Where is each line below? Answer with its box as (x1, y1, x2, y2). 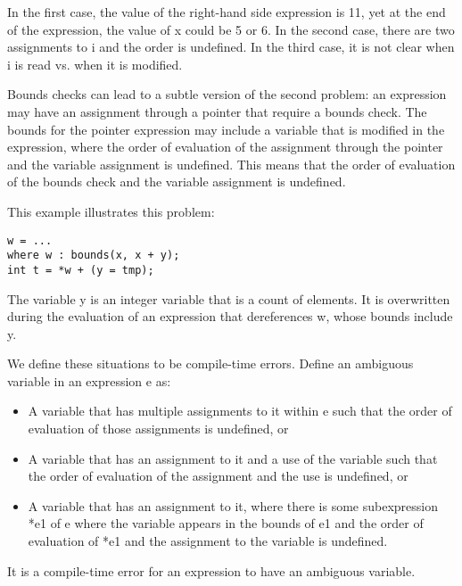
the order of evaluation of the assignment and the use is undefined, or (28, 466, 408, 485)
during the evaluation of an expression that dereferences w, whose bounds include (7, 307, 453, 326)
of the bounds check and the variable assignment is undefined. (7, 172, 346, 191)
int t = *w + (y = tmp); (7, 263, 154, 276)
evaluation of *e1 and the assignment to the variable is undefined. (28, 532, 388, 550)
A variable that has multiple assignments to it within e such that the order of (28, 401, 452, 420)
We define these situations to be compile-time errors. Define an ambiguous (7, 354, 414, 373)
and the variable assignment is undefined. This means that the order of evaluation (7, 154, 456, 173)
